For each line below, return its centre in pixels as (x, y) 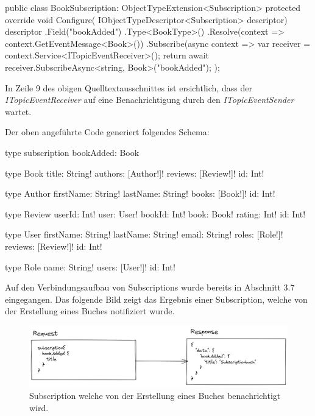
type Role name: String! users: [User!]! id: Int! (90, 266)
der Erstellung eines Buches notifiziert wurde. (90, 311)
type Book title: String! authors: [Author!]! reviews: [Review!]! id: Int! (135, 173)
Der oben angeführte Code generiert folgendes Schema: (107, 132)
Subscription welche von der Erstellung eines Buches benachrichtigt (155, 396)
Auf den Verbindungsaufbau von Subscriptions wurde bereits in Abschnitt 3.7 (150, 287)
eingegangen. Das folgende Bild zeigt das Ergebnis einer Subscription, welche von (156, 299)
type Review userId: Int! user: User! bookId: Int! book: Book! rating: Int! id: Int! (155, 213)
